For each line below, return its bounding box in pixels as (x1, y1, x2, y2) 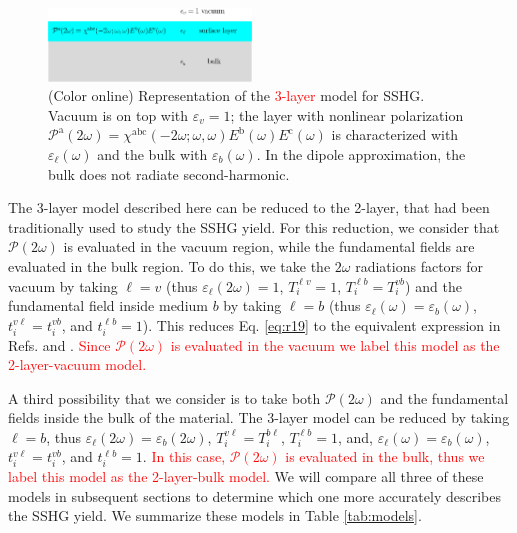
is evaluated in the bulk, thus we (285, 446, 485, 467)
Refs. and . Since (8, 334, 111, 355)
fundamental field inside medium (8, 295, 208, 316)
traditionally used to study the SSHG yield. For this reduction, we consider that (8, 216, 500, 237)
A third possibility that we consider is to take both (8, 387, 321, 408)
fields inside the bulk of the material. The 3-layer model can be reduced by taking (8, 407, 510, 428)
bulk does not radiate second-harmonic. (48, 163, 290, 184)
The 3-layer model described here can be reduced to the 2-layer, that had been (8, 197, 490, 218)
